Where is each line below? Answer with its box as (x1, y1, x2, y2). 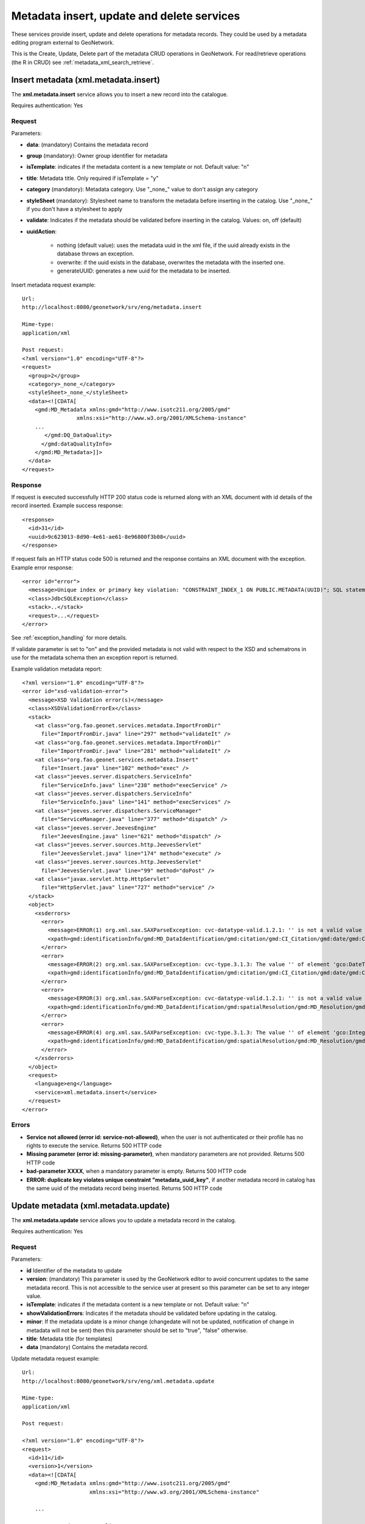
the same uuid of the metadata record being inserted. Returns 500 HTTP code (26, 1184, 223, 1192)
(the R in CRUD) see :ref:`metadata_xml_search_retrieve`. (11, 59, 155, 66)
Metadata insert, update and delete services (11, 9, 240, 23)
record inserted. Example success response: (11, 502, 123, 509)
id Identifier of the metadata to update (26, 1267, 122, 1274)
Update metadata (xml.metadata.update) (11, 1200, 170, 1211)
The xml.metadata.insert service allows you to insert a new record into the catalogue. (11, 90, 228, 98)
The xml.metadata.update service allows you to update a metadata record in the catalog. (11, 1216, 237, 1223)
